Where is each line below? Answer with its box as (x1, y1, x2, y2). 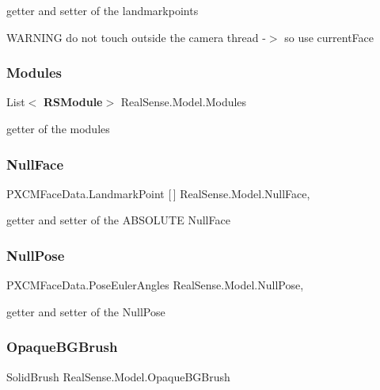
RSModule (43, 94, 103, 110)
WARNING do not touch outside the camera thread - (6, 29, 266, 45)
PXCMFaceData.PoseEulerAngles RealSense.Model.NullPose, (6, 277, 304, 293)
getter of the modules (6, 120, 110, 136)
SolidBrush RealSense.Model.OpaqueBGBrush (6, 368, 230, 384)
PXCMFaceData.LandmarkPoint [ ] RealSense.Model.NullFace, (6, 185, 310, 201)
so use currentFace (284, 29, 374, 45)
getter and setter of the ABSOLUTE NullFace (6, 212, 230, 228)
